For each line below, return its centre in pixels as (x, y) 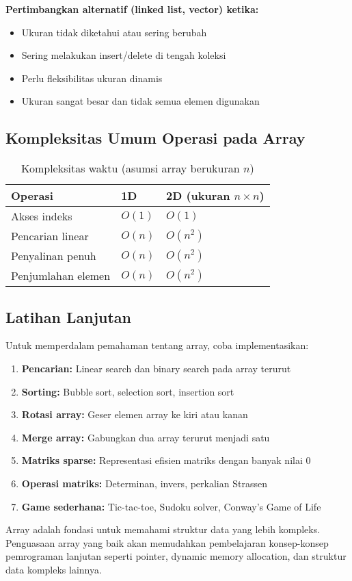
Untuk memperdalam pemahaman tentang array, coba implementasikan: (157, 345)
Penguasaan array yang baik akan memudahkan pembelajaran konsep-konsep (167, 542)
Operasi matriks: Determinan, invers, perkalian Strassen (144, 483)
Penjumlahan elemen (61, 276)
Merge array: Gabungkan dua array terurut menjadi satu (146, 437)
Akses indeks (42, 216)
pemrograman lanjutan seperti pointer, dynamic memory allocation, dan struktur (176, 556)
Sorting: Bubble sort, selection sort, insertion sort (128, 391)
